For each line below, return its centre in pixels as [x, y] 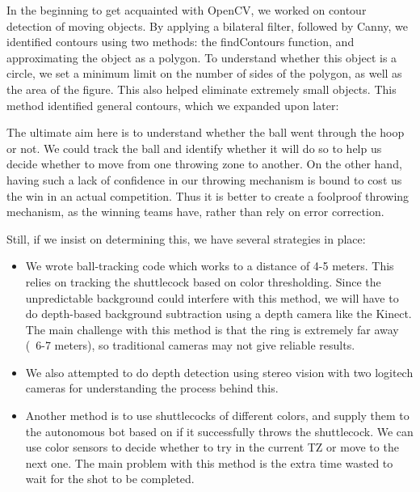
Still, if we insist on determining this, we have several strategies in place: [186, 238]
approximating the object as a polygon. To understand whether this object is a [202, 57]
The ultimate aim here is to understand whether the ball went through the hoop [206, 132]
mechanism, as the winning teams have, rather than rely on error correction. [195, 212]
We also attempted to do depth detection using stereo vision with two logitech [219, 372]
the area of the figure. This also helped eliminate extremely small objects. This [202, 89]
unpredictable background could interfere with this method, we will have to [212, 297]
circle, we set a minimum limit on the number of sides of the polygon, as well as [204, 73]
